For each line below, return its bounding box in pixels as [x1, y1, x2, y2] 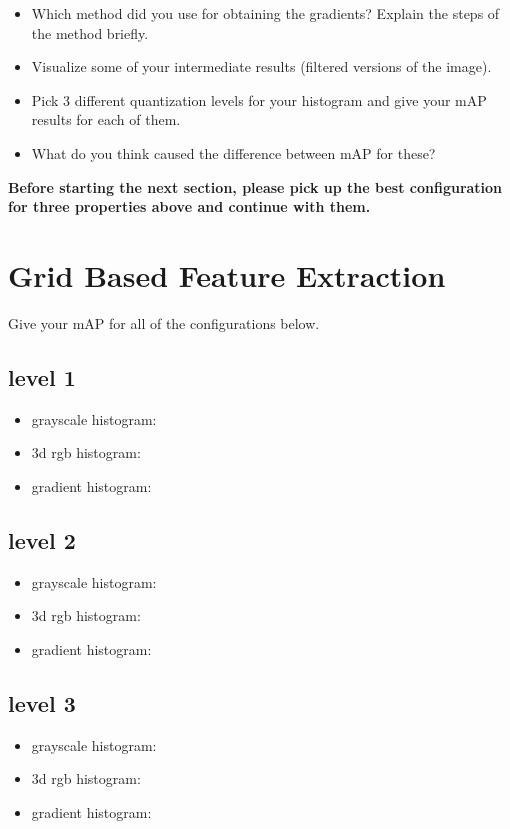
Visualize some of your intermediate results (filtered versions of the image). [31, 56, 492, 77]
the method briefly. [31, 22, 149, 43]
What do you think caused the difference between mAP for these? [31, 142, 436, 163]
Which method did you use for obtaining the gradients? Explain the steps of [31, 3, 500, 23]
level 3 [8, 687, 76, 718]
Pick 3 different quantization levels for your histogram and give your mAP [31, 89, 487, 110]
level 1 [8, 361, 76, 392]
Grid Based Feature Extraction [8, 254, 446, 295]
